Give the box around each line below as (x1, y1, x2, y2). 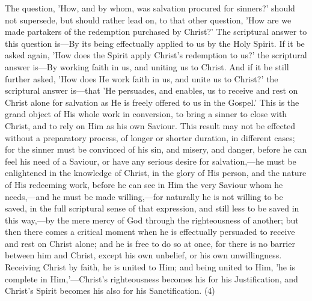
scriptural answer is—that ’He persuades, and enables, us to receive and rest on (5, 84, 298, 97)
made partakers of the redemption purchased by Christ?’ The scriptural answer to (5, 25, 307, 38)
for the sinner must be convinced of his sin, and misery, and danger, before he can (5, 143, 307, 156)
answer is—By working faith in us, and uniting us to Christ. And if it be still (5, 60, 289, 73)
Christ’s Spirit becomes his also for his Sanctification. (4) (5, 284, 215, 297)
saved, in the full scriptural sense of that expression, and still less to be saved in (5, 202, 299, 214)
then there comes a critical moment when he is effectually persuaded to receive (5, 225, 295, 238)
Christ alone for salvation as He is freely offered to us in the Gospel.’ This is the (5, 96, 299, 108)
